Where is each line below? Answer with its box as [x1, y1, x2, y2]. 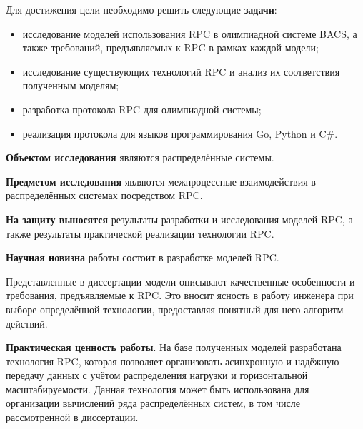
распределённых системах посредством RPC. [6, 188, 203, 203]
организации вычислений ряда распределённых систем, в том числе [6, 395, 300, 410]
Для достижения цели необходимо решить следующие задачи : [6, 2, 277, 16]
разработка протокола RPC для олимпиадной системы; [22, 101, 262, 116]
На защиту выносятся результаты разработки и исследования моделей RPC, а [6, 211, 353, 226]
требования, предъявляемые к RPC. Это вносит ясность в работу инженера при [6, 288, 354, 303]
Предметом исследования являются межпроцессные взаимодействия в [6, 173, 316, 188]
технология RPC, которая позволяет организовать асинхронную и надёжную [6, 353, 339, 368]
